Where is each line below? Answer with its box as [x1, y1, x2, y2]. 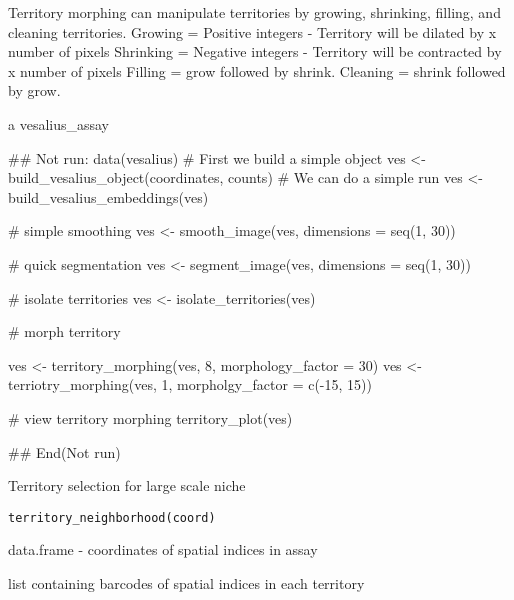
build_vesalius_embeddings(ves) [8, 186, 209, 207]
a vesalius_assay [8, 113, 110, 134]
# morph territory [8, 321, 121, 342]
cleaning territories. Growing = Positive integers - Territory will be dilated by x [8, 21, 497, 42]
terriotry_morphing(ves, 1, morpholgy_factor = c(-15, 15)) [8, 374, 372, 395]
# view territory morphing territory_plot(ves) [8, 407, 293, 428]
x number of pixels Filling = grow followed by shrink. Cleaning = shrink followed [8, 60, 506, 81]
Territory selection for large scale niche [8, 475, 246, 496]
